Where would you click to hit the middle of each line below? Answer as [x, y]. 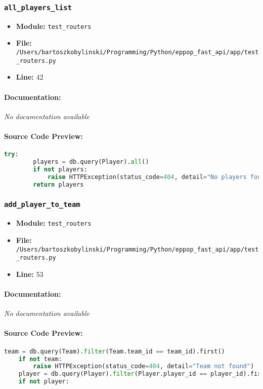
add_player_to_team [42, 205]
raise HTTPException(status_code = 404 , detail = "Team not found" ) [144, 366]
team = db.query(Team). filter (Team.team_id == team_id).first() [115, 351]
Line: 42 [30, 77]
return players [58, 184]
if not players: [60, 169]
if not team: [40, 359]
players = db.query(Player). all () [91, 162]
